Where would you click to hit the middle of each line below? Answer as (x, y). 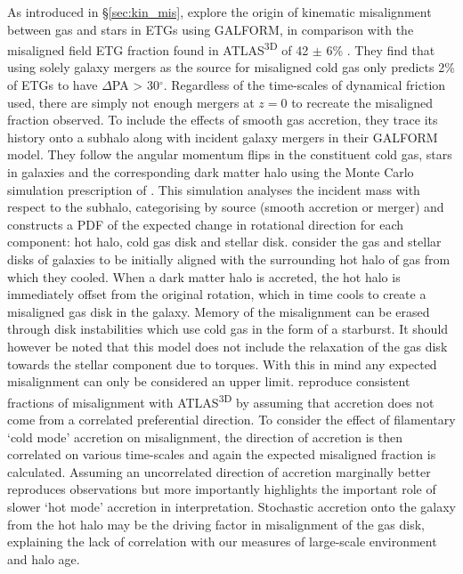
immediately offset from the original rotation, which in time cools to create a (217, 294)
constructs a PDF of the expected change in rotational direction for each (206, 224)
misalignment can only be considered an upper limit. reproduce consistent (209, 381)
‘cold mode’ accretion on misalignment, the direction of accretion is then (205, 437)
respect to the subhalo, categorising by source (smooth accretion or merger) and (226, 207)
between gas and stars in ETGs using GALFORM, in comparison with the (211, 29)
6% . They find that (381, 49)
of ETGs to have (53, 85)
